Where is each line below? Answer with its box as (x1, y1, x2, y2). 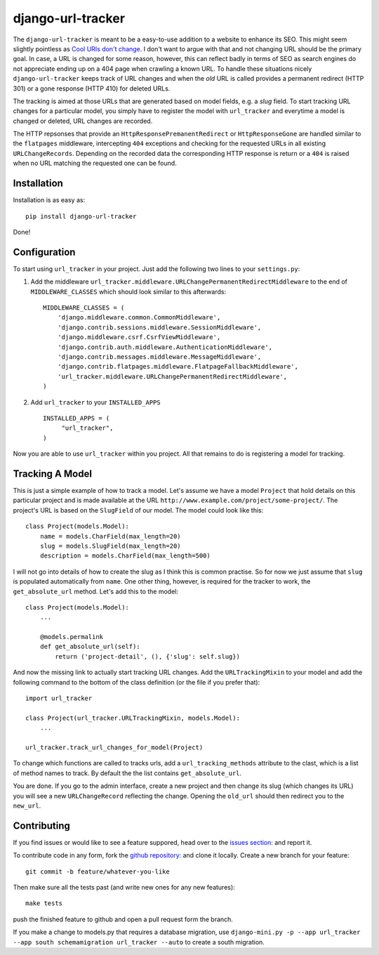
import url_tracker (25, 694, 93, 702)
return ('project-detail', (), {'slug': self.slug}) (55, 652, 240, 660)
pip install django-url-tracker (25, 212, 137, 220)
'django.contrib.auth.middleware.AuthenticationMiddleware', (57, 343, 273, 351)
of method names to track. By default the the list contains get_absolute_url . (13, 769, 242, 777)
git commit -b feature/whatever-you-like (25, 867, 170, 876)
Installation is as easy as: (13, 196, 86, 204)
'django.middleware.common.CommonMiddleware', (57, 313, 221, 322)
